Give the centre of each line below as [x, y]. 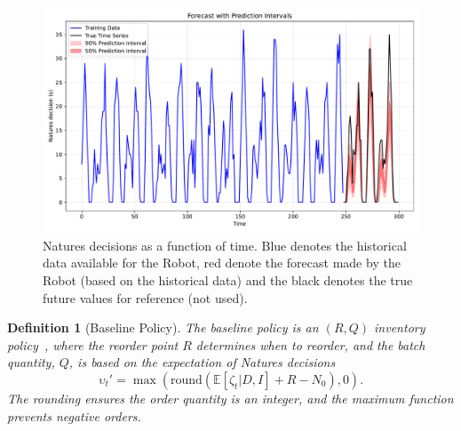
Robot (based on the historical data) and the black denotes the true [228, 280]
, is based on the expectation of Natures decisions [202, 362]
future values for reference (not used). [145, 297]
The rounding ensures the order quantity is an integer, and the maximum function [230, 398]
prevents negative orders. [74, 415]
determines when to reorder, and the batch [310, 344]
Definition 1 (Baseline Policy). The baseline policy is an [163, 327]
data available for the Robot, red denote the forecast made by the [222, 263]
